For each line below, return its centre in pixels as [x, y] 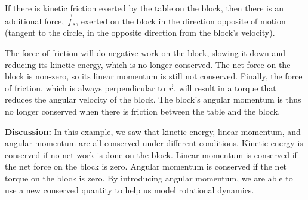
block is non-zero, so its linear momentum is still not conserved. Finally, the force [154, 76]
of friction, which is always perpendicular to [85, 87]
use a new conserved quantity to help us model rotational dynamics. [130, 190]
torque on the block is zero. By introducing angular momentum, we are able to [149, 178]
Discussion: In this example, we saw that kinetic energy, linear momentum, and [153, 131]
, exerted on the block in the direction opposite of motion [181, 21]
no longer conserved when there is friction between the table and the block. [143, 111]
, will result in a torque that [225, 87]
